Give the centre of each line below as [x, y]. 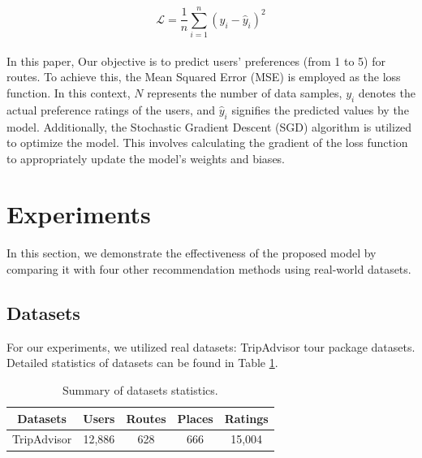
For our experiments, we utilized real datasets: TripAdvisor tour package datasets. [211, 346]
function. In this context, [69, 92]
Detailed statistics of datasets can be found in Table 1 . [142, 363]
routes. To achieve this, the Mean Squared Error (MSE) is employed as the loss [204, 77]
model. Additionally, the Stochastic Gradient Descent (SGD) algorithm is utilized [209, 126]
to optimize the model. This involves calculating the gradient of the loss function [207, 143]
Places [195, 418]
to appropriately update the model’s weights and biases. [146, 158]
